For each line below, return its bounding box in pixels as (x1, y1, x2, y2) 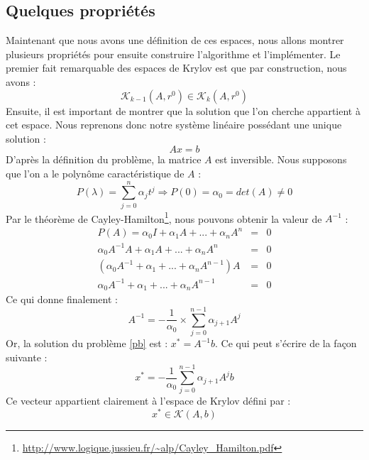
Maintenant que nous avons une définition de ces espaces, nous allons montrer (6, 33, 344, 48)
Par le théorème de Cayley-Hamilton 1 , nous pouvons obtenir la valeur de (6, 209, 322, 226)
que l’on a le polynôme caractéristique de (6, 165, 184, 180)
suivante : (6, 349, 48, 364)
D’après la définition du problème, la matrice (6, 152, 202, 167)
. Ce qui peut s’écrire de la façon (215, 336, 357, 351)
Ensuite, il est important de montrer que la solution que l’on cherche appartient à (6, 103, 360, 118)
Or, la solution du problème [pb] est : (6, 336, 168, 351)
